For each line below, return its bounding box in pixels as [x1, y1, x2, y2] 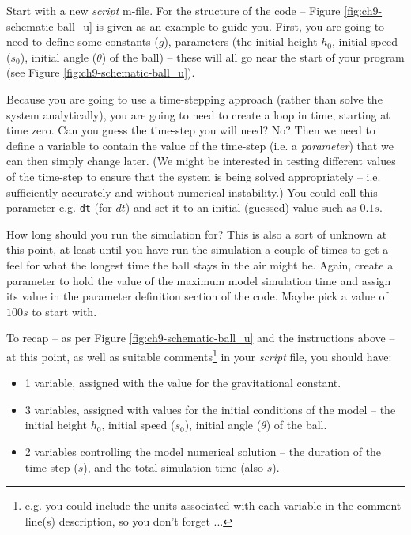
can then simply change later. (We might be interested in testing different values [6, 153, 396, 169]
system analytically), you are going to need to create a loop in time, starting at [6, 106, 390, 122]
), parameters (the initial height [164, 33, 318, 50]
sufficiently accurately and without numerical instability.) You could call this [6, 183, 378, 200]
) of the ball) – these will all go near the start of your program [101, 48, 405, 65]
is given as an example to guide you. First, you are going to [96, 17, 385, 34]
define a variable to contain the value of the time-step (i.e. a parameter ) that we [6, 137, 394, 153]
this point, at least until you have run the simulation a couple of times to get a [6, 241, 389, 258]
